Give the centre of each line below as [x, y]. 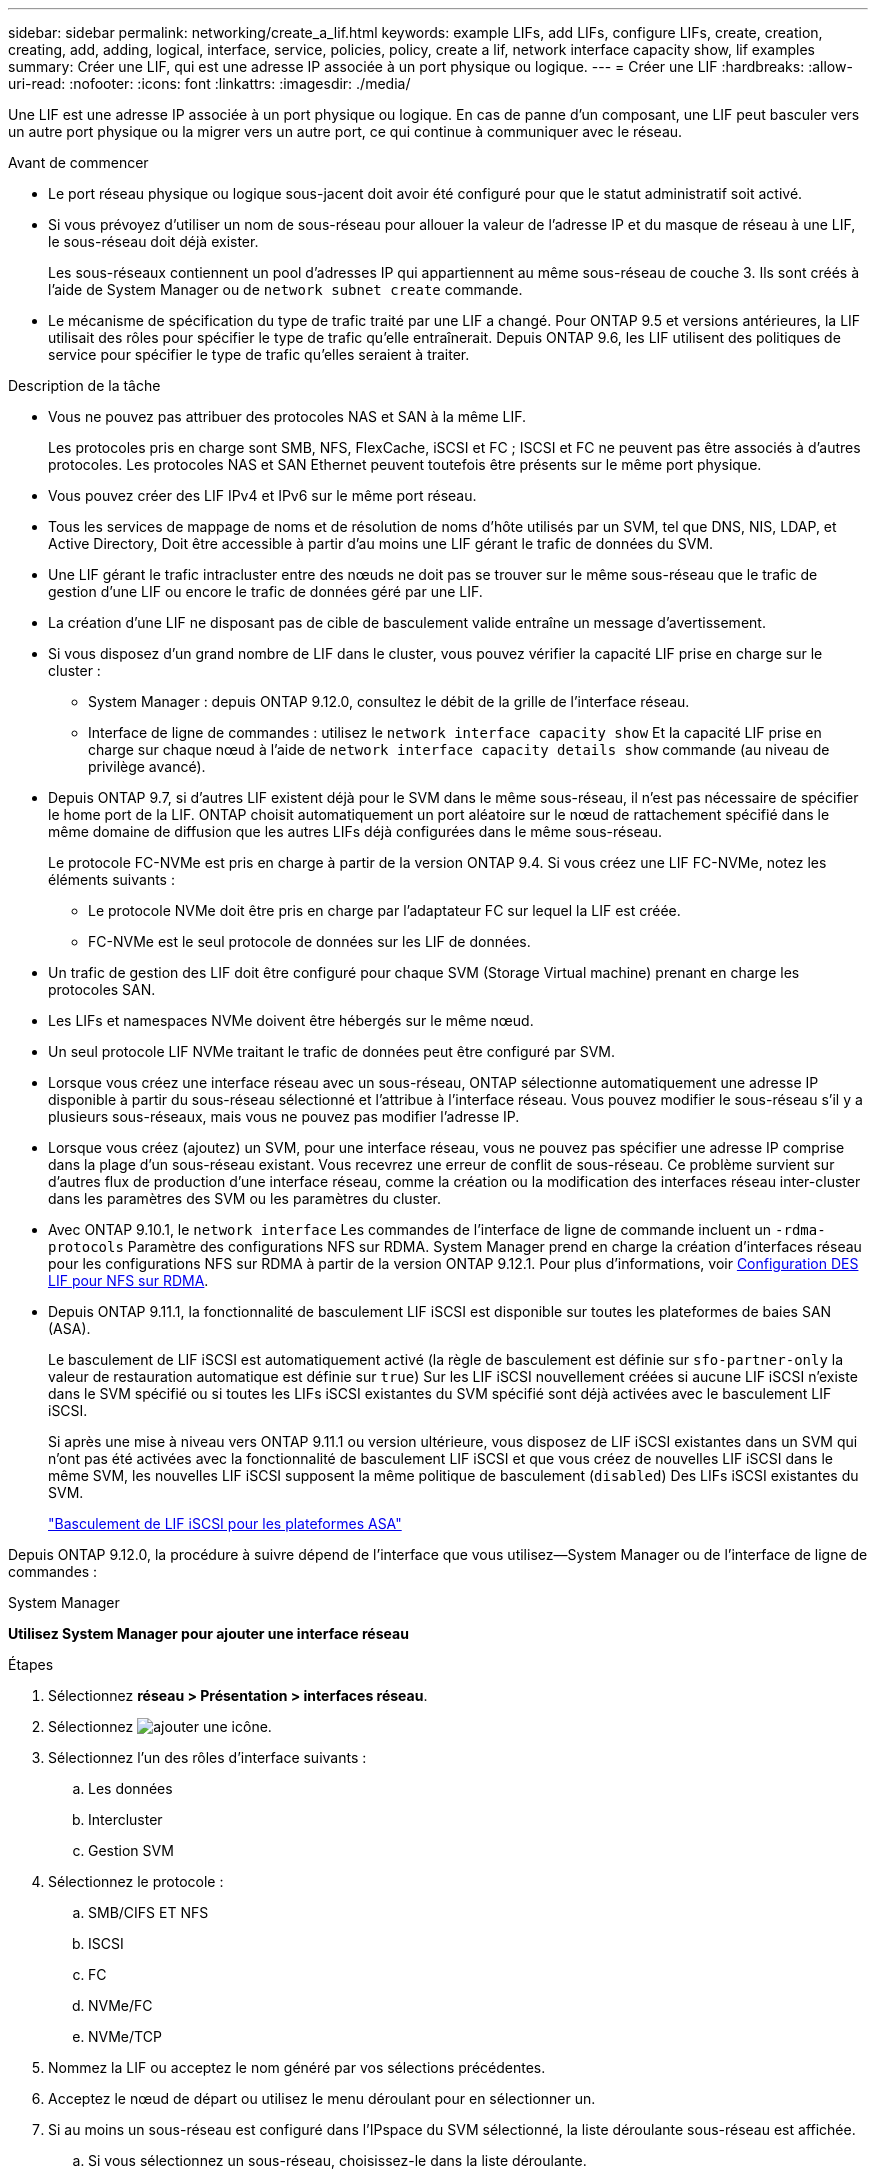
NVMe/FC [120, 2005]
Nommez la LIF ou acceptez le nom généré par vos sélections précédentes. [297, 2067]
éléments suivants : [111, 879]
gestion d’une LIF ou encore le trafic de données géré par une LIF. [265, 591]
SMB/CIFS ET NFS [148, 1912]
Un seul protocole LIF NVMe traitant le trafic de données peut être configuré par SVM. [332, 1051]
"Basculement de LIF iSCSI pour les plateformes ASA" [225, 1523]
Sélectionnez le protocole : [136, 1881]
